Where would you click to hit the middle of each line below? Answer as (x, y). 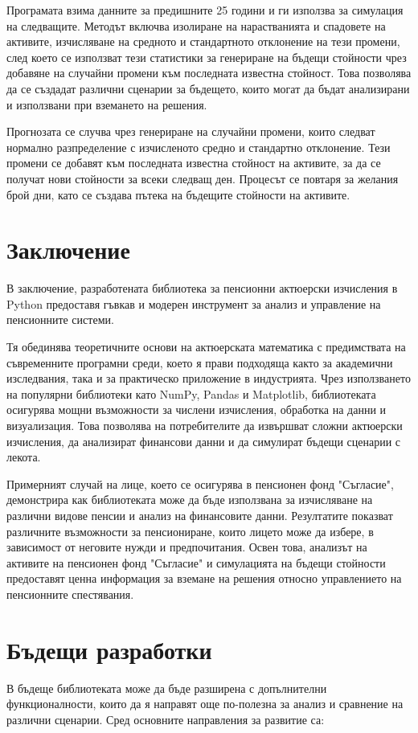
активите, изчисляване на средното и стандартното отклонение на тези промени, (203, 41)
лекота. (24, 457)
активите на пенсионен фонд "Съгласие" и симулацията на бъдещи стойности (196, 562)
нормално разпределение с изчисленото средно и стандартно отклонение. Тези (199, 147)
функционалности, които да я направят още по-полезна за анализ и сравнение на (205, 704)
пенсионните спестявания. (70, 594)
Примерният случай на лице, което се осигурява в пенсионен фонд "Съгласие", (200, 483)
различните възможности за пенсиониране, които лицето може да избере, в (190, 531)
